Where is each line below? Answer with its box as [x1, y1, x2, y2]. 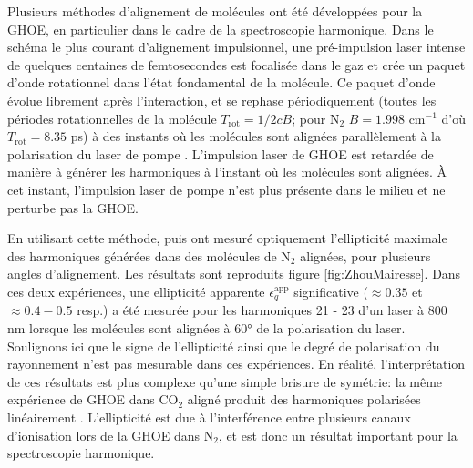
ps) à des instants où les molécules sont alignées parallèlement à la [70, 127, 441, 146]
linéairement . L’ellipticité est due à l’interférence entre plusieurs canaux [7, 407, 411, 426]
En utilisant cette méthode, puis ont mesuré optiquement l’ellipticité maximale [7, 229, 447, 248]
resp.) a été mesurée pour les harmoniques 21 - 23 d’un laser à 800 [77, 300, 447, 320]
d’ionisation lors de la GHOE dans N [7, 425, 214, 444]
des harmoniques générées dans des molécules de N [7, 246, 291, 265]
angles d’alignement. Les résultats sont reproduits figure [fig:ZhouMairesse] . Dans [7, 264, 461, 283]
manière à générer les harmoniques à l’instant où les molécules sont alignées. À [7, 162, 447, 181]
